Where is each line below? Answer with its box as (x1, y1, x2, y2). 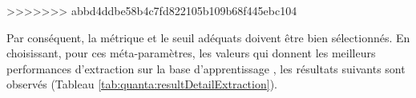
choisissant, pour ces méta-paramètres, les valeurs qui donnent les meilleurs (6, 45, 376, 61)
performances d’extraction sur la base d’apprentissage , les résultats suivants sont (6, 60, 406, 76)
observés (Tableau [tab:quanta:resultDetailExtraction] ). (6, 76, 277, 92)
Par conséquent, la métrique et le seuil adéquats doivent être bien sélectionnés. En (6, 29, 410, 45)
